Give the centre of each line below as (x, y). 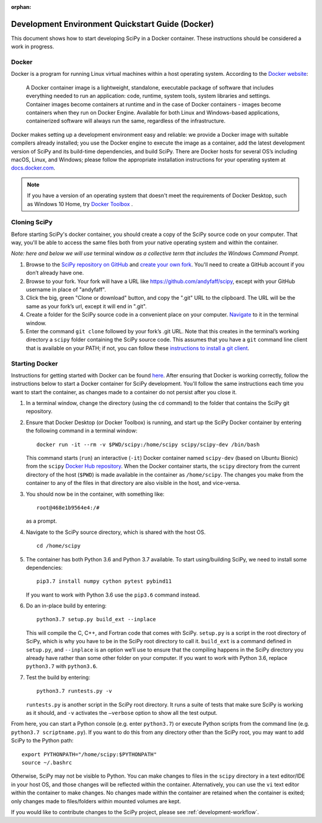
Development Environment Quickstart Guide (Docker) (112, 24)
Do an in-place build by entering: (66, 606)
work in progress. (32, 47)
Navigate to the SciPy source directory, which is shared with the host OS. (116, 532)
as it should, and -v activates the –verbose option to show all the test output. (122, 713)
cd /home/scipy (59, 546)
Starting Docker (35, 363)
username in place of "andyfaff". (66, 289)
